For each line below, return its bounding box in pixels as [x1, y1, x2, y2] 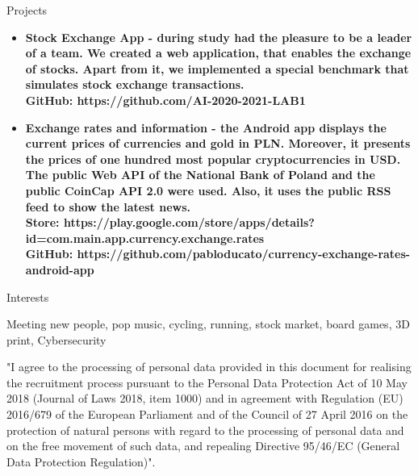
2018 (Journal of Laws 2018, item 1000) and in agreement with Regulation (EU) [6, 390, 403, 407]
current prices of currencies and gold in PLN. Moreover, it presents [25, 135, 411, 152]
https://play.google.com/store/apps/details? [63, 214, 315, 231]
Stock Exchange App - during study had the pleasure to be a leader [25, 28, 412, 45]
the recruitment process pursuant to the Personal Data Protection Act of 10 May [6, 374, 408, 390]
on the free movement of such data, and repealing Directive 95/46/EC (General [6, 437, 400, 454]
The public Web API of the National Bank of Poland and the [25, 166, 375, 183]
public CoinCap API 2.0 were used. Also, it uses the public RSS [25, 182, 391, 198]
